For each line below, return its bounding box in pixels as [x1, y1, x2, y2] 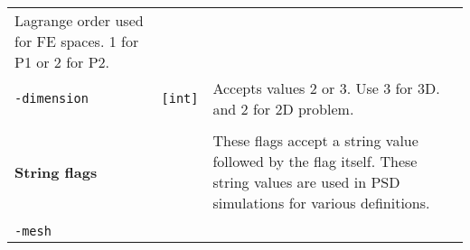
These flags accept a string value [212, 130, 418, 151]
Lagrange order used [14, 10, 144, 31]
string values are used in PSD [212, 171, 400, 192]
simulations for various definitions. [212, 192, 430, 213]
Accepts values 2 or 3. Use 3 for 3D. [212, 78, 440, 98]
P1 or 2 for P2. [14, 51, 109, 72]
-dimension [14, 91, 89, 106]
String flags [14, 161, 98, 182]
